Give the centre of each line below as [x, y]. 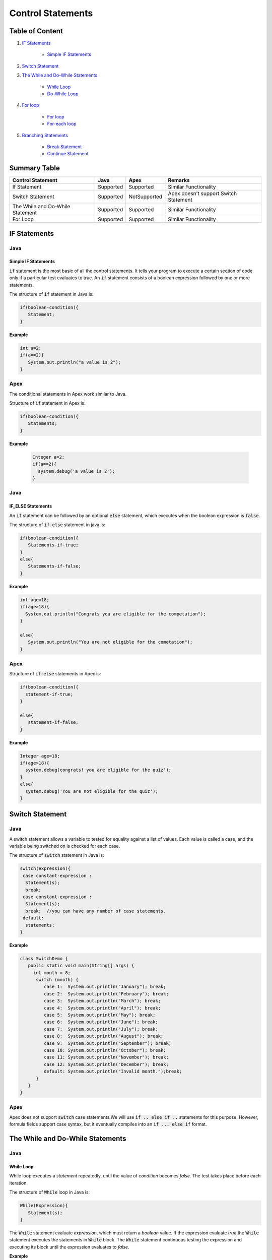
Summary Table [35, 168]
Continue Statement [68, 154]
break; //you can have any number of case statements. [96, 911]
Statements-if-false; [55, 566]
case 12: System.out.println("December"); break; [106, 1064]
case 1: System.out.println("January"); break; [105, 987]
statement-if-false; [53, 722]
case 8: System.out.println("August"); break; [104, 1036]
